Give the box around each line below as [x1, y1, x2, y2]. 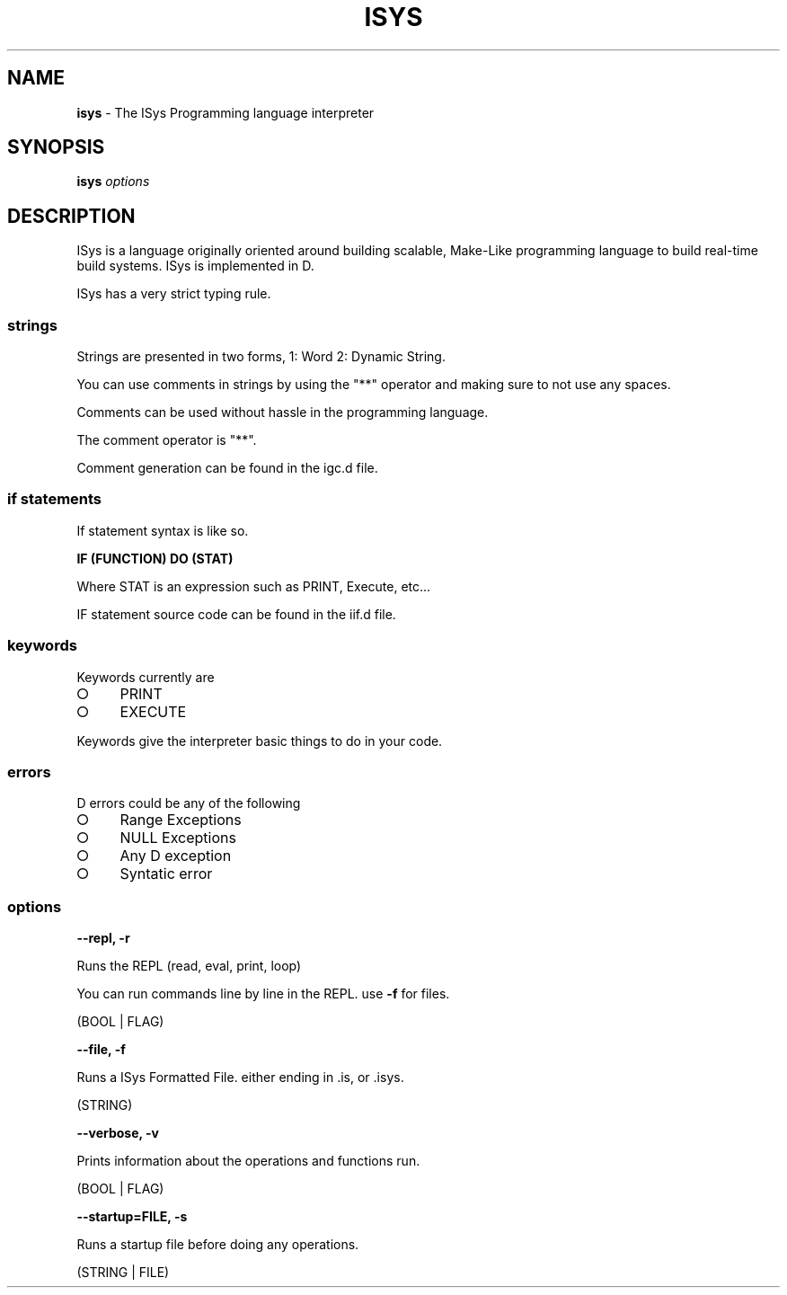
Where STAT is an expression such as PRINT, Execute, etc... [76, 578, 431, 594]
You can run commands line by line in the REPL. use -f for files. [76, 986, 450, 1002]
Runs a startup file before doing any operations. [76, 1237, 359, 1253]
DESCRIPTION [7, 204, 136, 227]
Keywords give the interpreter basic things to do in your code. [76, 732, 443, 749]
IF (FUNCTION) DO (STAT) [76, 550, 234, 566]
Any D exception [119, 847, 232, 865]
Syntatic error [119, 865, 213, 883]
